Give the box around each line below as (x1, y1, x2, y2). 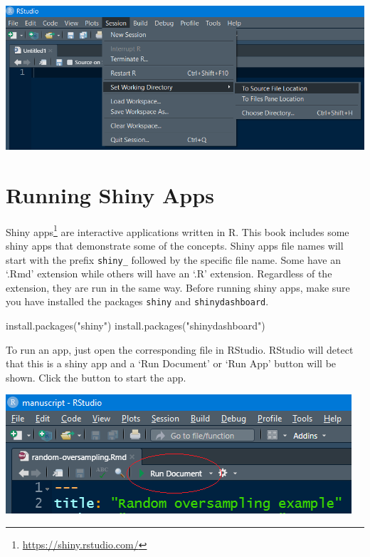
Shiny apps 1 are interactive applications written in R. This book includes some (6, 222, 349, 239)
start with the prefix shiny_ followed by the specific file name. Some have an (6, 252, 341, 267)
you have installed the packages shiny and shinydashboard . (6, 294, 269, 309)
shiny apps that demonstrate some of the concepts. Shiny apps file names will (6, 237, 344, 252)
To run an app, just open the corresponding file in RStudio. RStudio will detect (6, 342, 354, 357)
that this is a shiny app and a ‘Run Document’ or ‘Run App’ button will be (6, 356, 337, 371)
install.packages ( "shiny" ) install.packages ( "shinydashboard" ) (6, 318, 265, 333)
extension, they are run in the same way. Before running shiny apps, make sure (6, 280, 350, 295)
